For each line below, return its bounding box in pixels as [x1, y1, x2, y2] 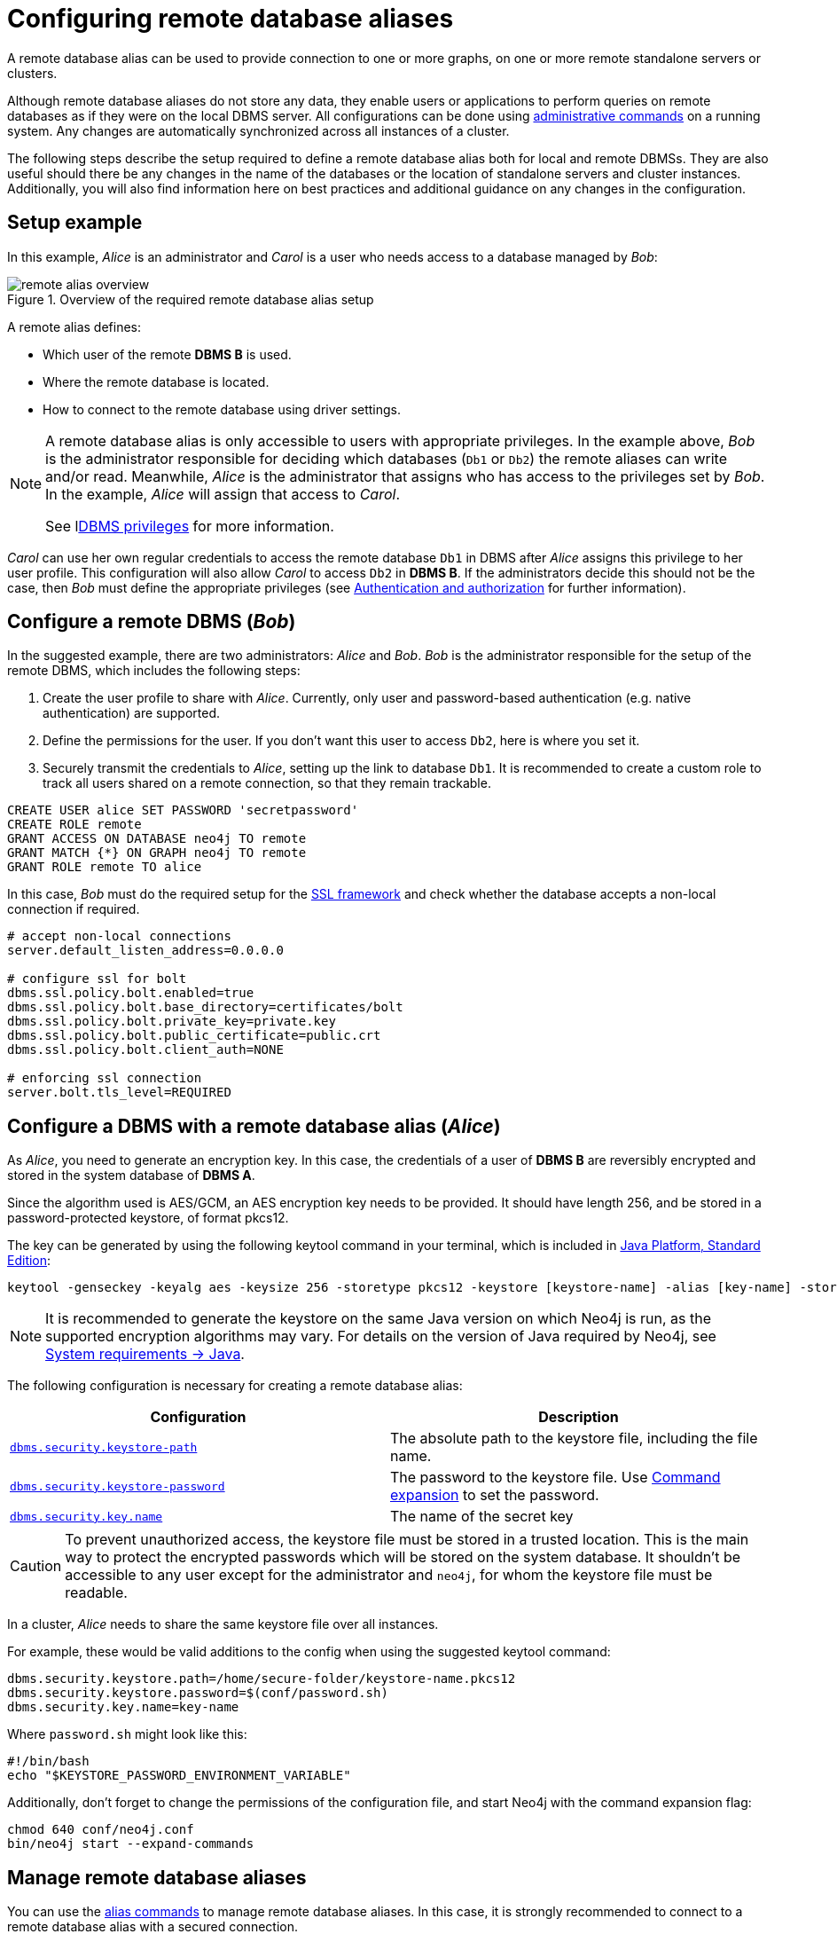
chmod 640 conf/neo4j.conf [7, 1822, 194, 1837]
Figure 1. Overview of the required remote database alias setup [7, 291, 374, 307]
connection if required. [7, 901, 140, 917]
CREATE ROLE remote [7, 817, 142, 832]
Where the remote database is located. [43, 373, 270, 389]
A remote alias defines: [7, 318, 141, 334]
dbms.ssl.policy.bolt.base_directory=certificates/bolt [7, 1000, 403, 1015]
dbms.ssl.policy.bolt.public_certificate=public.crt [7, 1028, 381, 1043]
